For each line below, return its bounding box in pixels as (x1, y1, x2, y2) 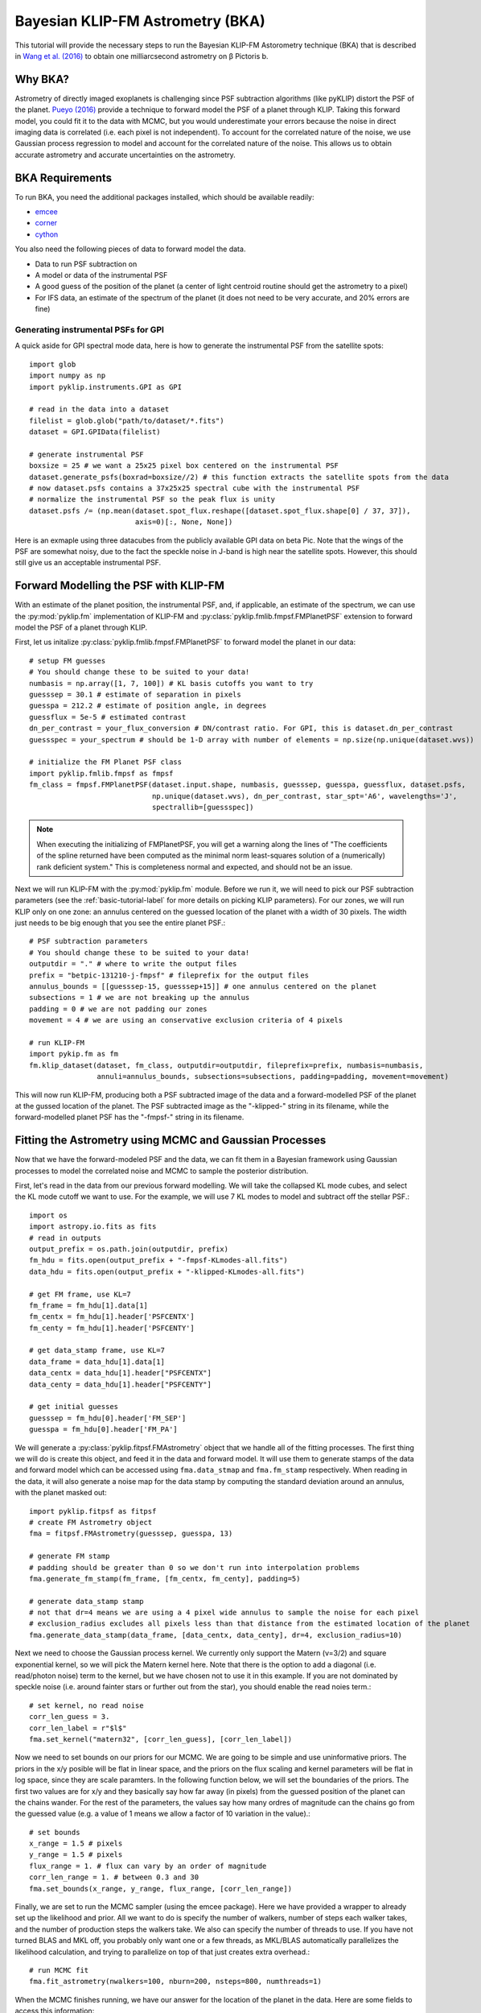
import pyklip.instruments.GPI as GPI (29, 382, 183, 391)
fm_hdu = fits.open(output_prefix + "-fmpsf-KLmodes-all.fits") (29, 1256, 289, 1265)
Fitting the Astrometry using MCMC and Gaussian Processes (14, 1134, 327, 1147)
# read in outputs (29, 1233, 102, 1242)
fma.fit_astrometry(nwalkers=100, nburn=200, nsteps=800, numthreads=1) (29, 1977, 322, 1986)
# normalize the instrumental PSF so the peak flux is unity (29, 495, 275, 504)
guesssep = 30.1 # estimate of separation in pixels (29, 690, 241, 700)
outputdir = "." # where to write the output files (29, 959, 237, 969)
